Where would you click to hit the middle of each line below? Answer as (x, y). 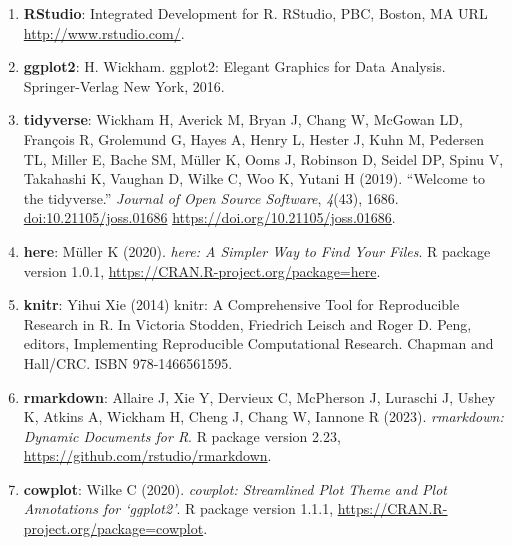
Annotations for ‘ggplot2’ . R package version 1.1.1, (178, 508)
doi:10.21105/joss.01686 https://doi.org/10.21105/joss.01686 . (209, 217)
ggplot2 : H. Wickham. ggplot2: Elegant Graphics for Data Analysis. (234, 66)
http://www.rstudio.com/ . (104, 32)
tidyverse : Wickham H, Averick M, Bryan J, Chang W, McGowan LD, (243, 119)
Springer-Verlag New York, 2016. (124, 85)
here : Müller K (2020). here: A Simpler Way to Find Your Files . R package (257, 250)
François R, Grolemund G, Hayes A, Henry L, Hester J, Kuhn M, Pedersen (253, 138)
